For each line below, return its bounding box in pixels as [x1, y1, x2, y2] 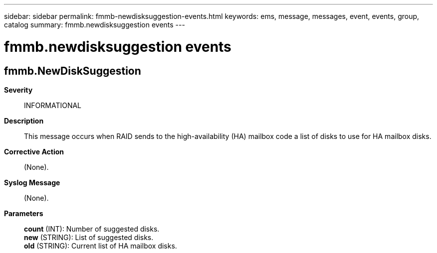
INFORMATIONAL [24, 101, 82, 110]
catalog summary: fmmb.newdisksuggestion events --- [4, 20, 185, 29]
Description [4, 116, 44, 125]
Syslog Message [4, 178, 60, 187]
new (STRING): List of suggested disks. [24, 233, 154, 242]
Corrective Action [4, 147, 64, 156]
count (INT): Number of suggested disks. [24, 224, 160, 233]
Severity [4, 85, 33, 94]
